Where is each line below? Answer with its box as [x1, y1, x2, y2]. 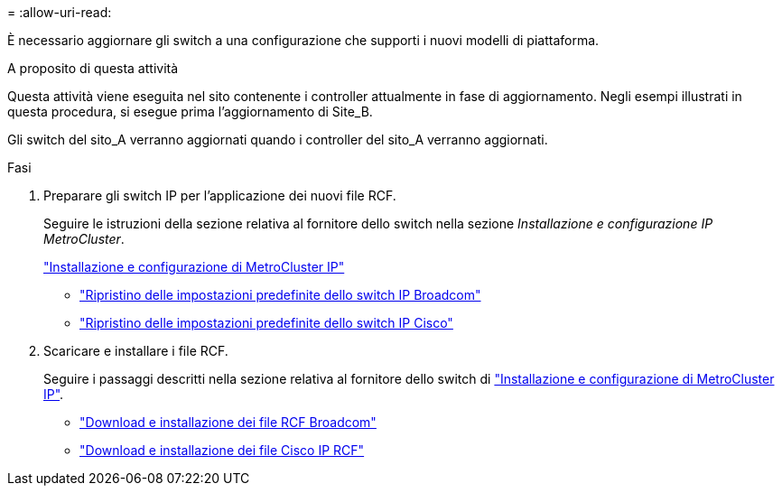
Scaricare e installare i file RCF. [43, 343, 228, 358]
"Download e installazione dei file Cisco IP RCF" [79, 442, 365, 458]
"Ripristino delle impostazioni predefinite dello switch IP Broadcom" [79, 287, 481, 302]
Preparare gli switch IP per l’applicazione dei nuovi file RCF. [43, 188, 396, 203]
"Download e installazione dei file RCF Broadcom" [79, 414, 377, 430]
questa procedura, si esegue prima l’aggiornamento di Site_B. [7, 104, 373, 119]
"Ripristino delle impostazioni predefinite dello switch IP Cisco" [79, 315, 453, 330]
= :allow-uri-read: [7, 5, 112, 20]
